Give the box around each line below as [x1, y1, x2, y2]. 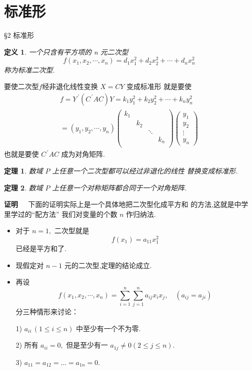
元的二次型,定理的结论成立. [64, 260, 152, 270]
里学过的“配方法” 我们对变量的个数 [4, 208, 117, 219]
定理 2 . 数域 [4, 182, 43, 192]
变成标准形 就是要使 [126, 81, 192, 92]
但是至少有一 [66, 340, 108, 350]
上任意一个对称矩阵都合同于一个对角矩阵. [52, 182, 187, 192]
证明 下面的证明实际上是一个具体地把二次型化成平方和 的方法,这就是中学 [4, 199, 249, 209]
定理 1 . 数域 [4, 165, 43, 176]
